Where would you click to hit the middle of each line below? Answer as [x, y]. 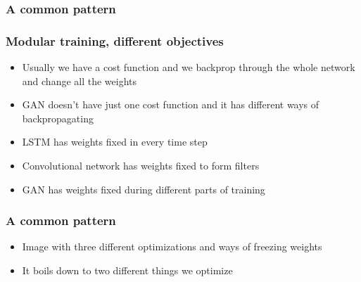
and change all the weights [80, 81]
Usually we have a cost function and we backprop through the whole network [189, 67]
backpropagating [58, 118]
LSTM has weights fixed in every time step [115, 142]
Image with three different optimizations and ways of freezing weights [172, 246]
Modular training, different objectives [115, 40]
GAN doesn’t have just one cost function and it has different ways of [171, 104]
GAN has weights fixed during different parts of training [144, 189]
